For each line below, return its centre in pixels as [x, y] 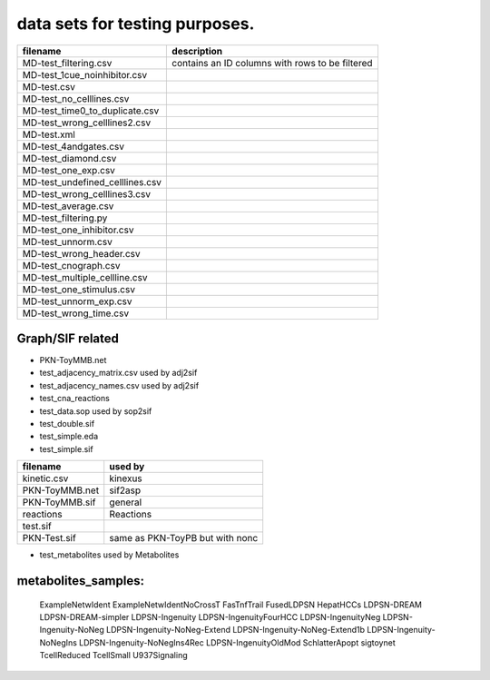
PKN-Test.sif [49, 538]
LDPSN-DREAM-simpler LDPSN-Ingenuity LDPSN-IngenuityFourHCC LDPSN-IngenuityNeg [210, 616]
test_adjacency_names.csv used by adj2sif [119, 385]
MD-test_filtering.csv [67, 63]
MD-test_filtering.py [65, 218]
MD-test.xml [49, 134]
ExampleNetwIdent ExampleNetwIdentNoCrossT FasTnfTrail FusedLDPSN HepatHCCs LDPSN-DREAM [230, 605]
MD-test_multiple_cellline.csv [85, 277]
